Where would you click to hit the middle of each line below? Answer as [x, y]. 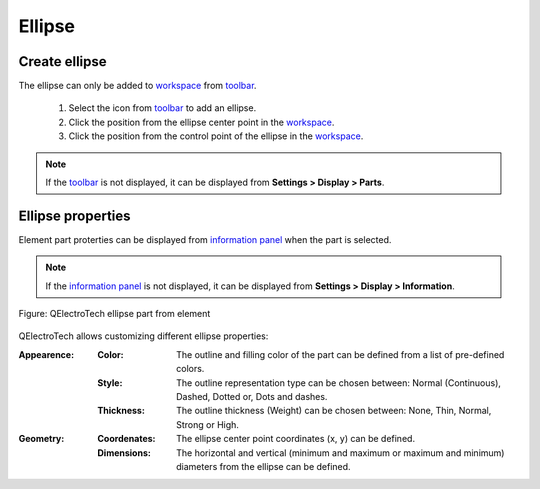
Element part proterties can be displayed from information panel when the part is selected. [205, 239]
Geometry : [41, 439]
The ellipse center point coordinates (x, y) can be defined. [295, 439]
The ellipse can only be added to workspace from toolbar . [137, 86]
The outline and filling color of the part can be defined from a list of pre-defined [340, 354]
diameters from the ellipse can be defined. [263, 466]
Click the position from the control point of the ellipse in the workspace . [216, 136]
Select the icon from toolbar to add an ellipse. [162, 108]
